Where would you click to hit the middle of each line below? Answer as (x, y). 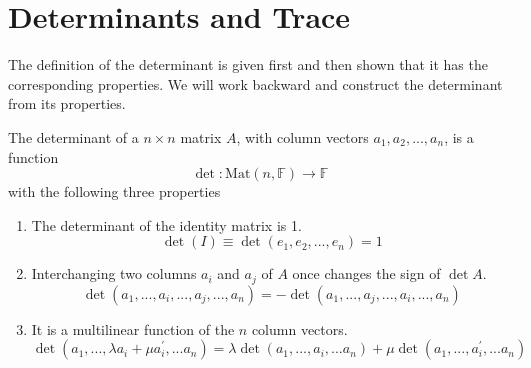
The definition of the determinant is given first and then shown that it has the (248, 64)
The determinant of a (73, 136)
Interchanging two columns (114, 273)
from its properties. (67, 103)
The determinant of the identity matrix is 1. (166, 224)
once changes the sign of (366, 273)
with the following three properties (114, 191)
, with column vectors (302, 136)
